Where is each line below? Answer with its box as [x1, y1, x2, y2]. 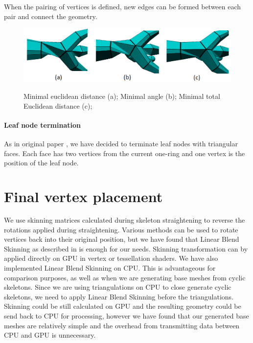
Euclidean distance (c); [23, 100, 92, 111]
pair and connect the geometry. [4, 11, 97, 21]
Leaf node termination [4, 119, 81, 130]
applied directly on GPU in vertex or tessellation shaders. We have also [4, 253, 218, 263]
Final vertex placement [4, 186, 163, 206]
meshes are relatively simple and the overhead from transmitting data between [4, 320, 240, 330]
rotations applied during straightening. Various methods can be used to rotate [4, 224, 238, 234]
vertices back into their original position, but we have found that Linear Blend [4, 234, 239, 244]
